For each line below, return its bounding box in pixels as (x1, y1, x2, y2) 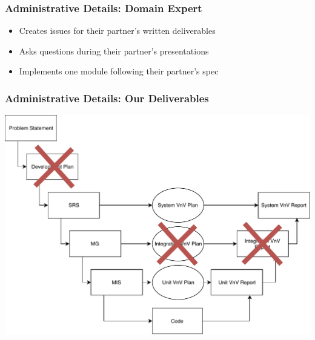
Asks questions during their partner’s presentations (19, 44, 209, 57)
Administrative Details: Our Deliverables (5, 90, 209, 105)
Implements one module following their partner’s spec (19, 65, 219, 77)
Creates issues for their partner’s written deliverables (19, 24, 216, 37)
